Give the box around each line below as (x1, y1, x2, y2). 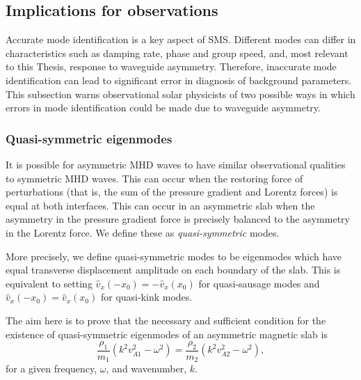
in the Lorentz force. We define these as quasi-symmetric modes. (6, 225, 280, 239)
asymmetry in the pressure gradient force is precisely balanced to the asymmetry (6, 212, 350, 226)
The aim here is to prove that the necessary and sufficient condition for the (6, 312, 326, 327)
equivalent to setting (6, 276, 93, 290)
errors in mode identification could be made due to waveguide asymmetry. (6, 100, 321, 115)
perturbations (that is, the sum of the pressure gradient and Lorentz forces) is (6, 184, 338, 199)
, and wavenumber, (106, 361, 187, 376)
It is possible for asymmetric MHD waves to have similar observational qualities (6, 157, 346, 171)
